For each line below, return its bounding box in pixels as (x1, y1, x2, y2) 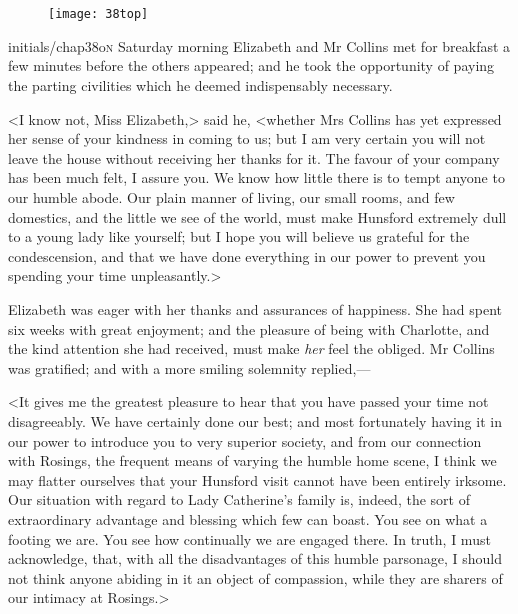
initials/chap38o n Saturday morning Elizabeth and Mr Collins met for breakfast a (8, 35, 511, 56)
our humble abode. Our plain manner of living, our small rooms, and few (8, 187, 455, 207)
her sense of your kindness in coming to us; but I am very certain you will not (8, 128, 486, 149)
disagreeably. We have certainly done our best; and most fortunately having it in (8, 410, 502, 431)
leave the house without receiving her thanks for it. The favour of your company (8, 147, 500, 168)
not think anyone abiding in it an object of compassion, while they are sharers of (8, 567, 503, 588)
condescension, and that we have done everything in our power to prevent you (8, 245, 486, 266)
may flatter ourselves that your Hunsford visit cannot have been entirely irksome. (8, 469, 507, 490)
